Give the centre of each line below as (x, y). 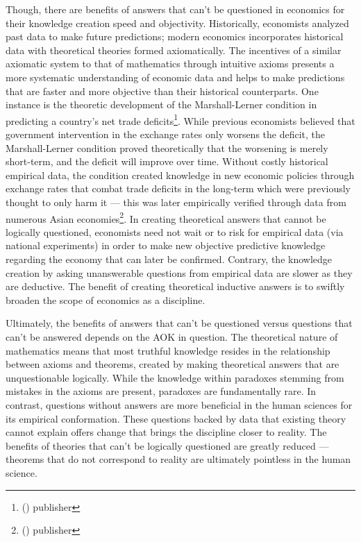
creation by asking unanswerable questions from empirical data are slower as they (179, 272)
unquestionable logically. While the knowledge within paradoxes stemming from (175, 377)
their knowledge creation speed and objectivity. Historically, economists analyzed (177, 23)
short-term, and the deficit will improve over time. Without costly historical (167, 161)
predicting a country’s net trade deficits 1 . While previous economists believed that (180, 119)
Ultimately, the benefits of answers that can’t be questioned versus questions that (179, 323)
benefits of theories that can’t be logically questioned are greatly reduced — (167, 445)
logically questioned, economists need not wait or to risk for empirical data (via (175, 231)
